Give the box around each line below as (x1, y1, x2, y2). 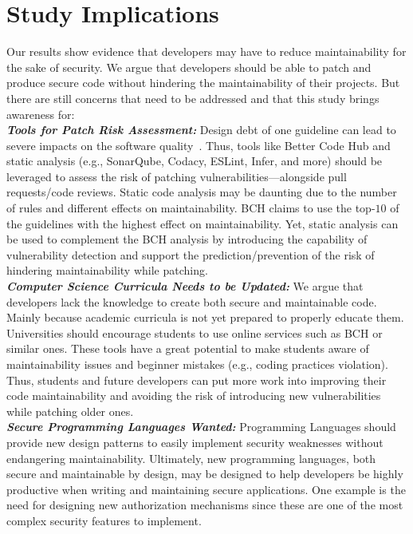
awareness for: (6, 105, 75, 122)
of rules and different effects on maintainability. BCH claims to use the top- (6, 200, 376, 216)
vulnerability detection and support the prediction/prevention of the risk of (6, 246, 375, 263)
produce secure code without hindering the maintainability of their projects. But (6, 74, 400, 91)
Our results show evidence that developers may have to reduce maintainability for (6, 43, 407, 60)
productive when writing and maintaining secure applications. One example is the (6, 481, 406, 497)
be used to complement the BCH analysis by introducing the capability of (6, 231, 368, 247)
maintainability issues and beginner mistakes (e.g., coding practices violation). (6, 356, 388, 372)
